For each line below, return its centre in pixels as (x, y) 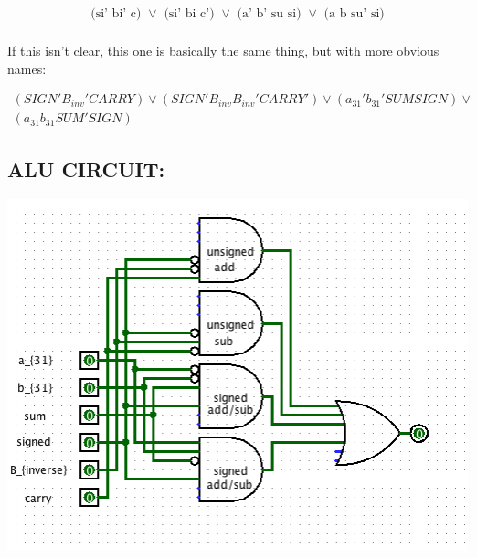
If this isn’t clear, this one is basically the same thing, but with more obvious (223, 51)
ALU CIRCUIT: (86, 168)
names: (27, 68)
